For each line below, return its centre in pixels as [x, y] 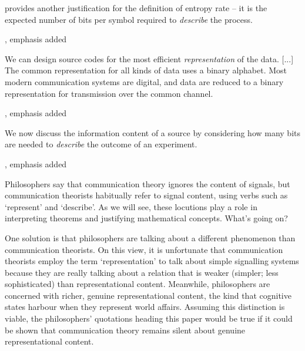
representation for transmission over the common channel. [109, 93]
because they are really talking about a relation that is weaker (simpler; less [142, 272]
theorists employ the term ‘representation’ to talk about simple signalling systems [152, 261]
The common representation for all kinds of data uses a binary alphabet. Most [146, 70]
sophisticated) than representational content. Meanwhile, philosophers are [138, 284]
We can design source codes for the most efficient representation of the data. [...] [149, 58]
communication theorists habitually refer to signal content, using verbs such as [146, 195]
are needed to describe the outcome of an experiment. [101, 144]
